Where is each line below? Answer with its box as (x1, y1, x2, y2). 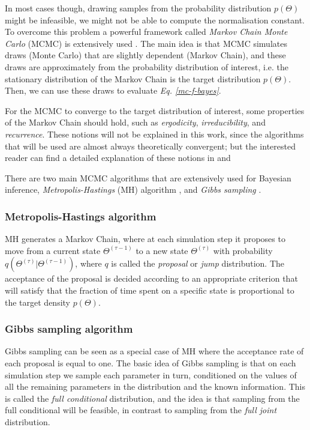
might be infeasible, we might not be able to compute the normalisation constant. (5, 13, 305, 26)
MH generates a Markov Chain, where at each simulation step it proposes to (5, 232, 285, 245)
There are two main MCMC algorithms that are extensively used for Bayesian (5, 171, 291, 184)
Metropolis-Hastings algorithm (5, 208, 156, 223)
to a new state (136, 244, 188, 256)
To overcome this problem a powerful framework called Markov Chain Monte (5, 25, 288, 38)
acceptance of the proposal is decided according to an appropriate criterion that (5, 272, 298, 285)
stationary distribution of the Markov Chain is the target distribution (5, 72, 261, 85)
